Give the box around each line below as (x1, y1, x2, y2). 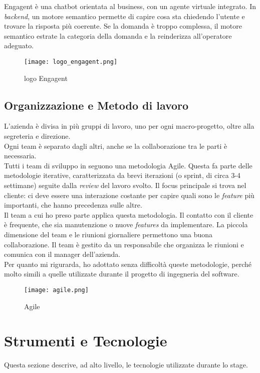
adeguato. (4, 40, 34, 51)
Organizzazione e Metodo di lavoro (4, 97, 189, 113)
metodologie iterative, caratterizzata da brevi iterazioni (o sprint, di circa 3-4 (4, 170, 241, 180)
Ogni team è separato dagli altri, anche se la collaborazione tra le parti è (4, 140, 227, 151)
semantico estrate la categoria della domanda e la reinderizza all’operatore (4, 30, 232, 41)
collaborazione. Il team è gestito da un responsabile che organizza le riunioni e (4, 239, 244, 249)
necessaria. (4, 150, 37, 161)
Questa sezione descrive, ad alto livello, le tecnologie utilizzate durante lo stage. (4, 359, 248, 370)
